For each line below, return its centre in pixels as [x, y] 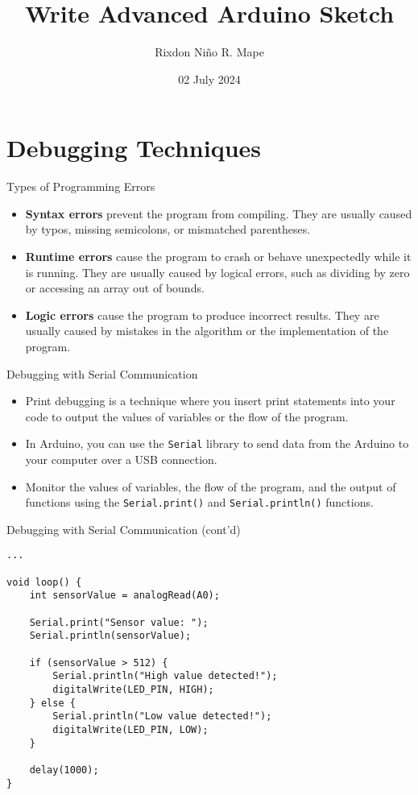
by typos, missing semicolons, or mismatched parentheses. [168, 229]
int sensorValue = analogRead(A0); [124, 596]
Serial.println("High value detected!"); [165, 676]
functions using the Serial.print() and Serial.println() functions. [199, 502]
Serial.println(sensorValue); [110, 636]
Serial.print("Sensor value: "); [119, 622]
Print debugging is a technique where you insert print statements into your [210, 401]
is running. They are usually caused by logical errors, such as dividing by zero [217, 272]
